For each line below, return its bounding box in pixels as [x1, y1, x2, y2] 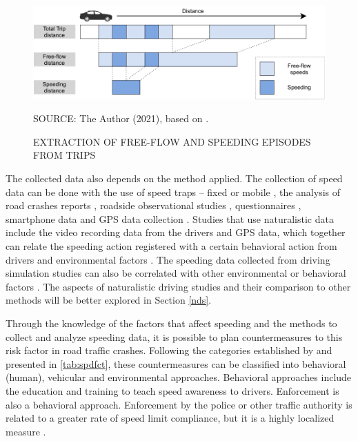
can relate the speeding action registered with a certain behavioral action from [6, 239, 337, 253]
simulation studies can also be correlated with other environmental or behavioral [6, 266, 346, 280]
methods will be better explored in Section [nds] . [6, 293, 212, 307]
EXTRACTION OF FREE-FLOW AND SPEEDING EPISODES [33, 134, 311, 148]
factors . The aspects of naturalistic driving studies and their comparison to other [6, 279, 351, 293]
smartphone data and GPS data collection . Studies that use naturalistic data [6, 211, 334, 226]
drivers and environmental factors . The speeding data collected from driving [6, 252, 330, 266]
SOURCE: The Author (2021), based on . [33, 111, 209, 126]
